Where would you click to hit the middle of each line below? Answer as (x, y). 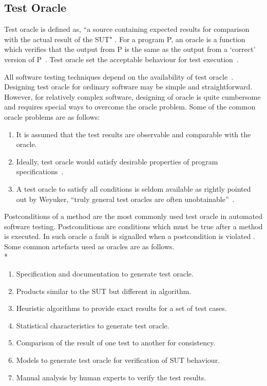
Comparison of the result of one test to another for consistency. (116, 343)
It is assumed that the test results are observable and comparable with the (133, 134)
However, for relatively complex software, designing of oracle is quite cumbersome (132, 96)
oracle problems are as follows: (52, 116)
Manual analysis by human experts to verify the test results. (111, 377)
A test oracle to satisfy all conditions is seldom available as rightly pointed (133, 188)
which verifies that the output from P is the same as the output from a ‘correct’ (130, 49)
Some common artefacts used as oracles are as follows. (89, 246)
